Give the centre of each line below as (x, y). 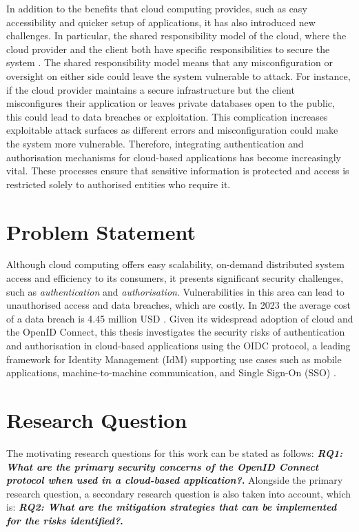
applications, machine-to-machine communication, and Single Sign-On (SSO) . (171, 372)
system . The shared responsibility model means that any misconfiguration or (170, 62)
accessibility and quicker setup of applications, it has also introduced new (161, 22)
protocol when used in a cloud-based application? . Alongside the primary (175, 480)
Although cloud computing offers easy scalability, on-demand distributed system (175, 264)
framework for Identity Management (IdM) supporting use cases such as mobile (174, 359)
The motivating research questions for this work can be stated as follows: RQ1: (175, 452)
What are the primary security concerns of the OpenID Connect (163, 466)
